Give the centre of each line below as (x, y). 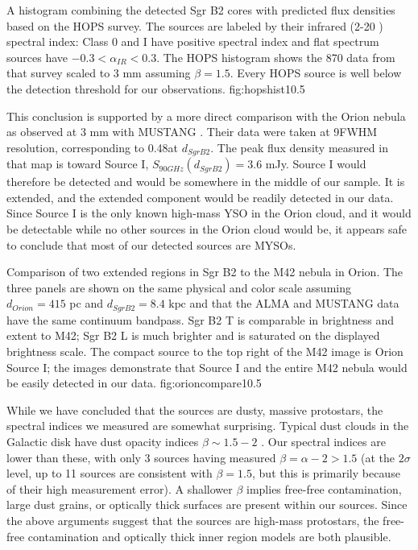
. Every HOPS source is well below (316, 73)
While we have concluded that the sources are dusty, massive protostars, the (195, 409)
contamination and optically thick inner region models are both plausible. (209, 536)
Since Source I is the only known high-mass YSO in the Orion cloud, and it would (209, 213)
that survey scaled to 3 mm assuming (99, 73)
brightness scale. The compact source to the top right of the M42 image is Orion (205, 351)
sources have (37, 57)
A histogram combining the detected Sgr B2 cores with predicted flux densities (201, 10)
